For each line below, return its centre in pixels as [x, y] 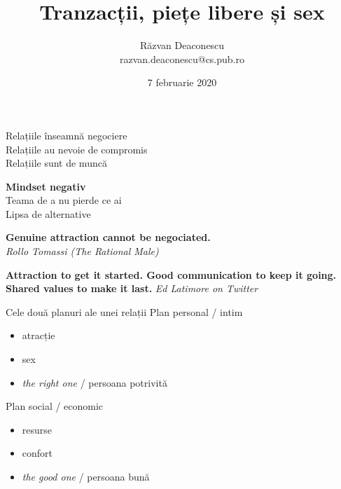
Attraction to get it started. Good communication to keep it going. [171, 274]
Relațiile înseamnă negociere [67, 135]
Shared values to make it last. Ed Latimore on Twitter [132, 288]
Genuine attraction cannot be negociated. [108, 237]
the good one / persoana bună [86, 476]
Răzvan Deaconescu [182, 45]
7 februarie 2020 [182, 82]
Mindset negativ [46, 186]
